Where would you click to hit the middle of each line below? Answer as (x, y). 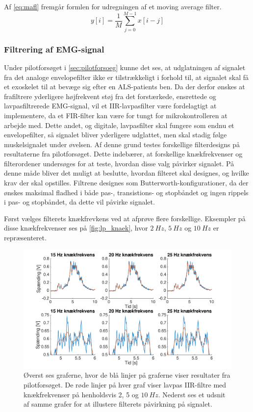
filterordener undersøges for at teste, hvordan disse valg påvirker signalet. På (119, 163)
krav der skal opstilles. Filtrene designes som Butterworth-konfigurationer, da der (126, 183)
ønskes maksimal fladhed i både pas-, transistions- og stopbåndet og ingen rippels (126, 192)
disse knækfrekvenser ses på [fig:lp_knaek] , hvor (76, 228)
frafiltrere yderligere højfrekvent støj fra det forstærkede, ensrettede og (110, 96)
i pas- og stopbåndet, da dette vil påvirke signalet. (79, 202)
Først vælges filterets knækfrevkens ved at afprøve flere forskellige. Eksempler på (125, 218)
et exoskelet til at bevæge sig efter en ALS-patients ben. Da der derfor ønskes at (125, 87)
